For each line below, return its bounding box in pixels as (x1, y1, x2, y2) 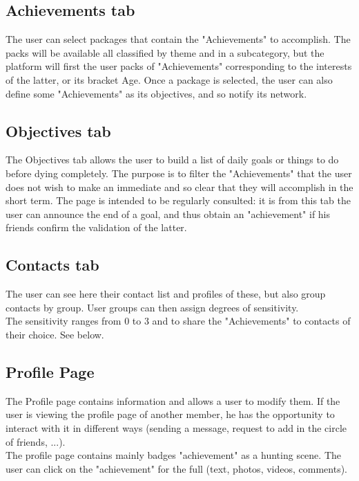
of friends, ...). (6, 434, 66, 448)
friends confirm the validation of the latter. (6, 220, 187, 235)
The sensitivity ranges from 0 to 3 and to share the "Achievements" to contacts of (6, 314, 351, 328)
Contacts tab (6, 254, 99, 275)
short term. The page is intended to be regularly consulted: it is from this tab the (6, 193, 351, 208)
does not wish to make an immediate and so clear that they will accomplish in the (6, 179, 353, 194)
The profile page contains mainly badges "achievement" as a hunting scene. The (6, 448, 341, 462)
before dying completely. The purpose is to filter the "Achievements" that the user (6, 165, 352, 180)
